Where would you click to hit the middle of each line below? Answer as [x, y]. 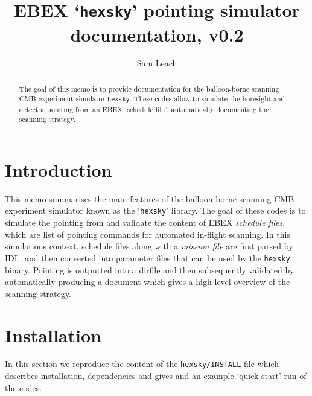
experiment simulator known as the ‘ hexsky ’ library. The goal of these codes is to [155, 210]
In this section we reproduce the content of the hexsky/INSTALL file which [142, 364]
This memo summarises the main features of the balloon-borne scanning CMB [150, 198]
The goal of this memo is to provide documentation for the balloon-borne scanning [149, 88]
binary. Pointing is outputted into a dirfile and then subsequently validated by [150, 270]
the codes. [24, 387]
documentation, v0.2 [157, 34]
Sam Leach [157, 63]
